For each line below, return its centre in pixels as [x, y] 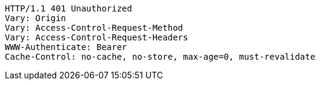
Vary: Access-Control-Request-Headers [97, 37]
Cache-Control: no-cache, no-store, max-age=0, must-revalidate [160, 57]
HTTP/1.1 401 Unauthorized [69, 8]
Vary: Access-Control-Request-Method [94, 28]
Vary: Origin [36, 18]
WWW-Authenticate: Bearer [66, 47]
